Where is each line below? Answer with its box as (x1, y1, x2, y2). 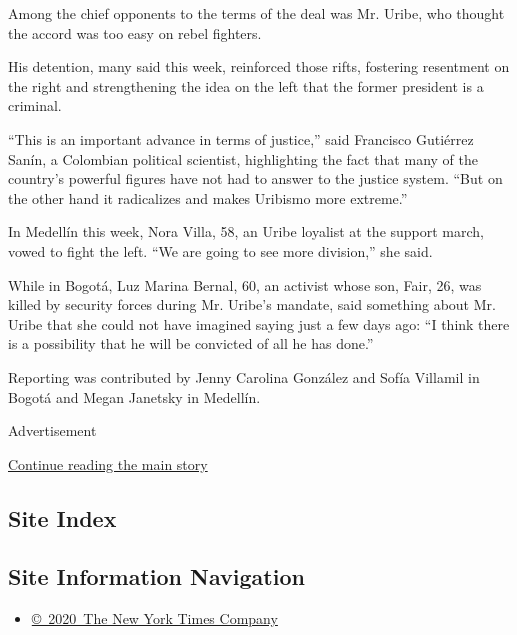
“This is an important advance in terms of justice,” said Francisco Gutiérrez (8, 128, 474, 149)
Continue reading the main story (8, 453, 208, 474)
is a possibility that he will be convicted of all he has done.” (8, 333, 374, 354)
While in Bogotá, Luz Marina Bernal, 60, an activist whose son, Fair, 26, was (8, 274, 482, 295)
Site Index (8, 502, 117, 533)
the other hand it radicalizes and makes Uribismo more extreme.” (8, 187, 408, 208)
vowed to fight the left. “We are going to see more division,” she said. (8, 240, 433, 261)
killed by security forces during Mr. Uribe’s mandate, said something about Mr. (8, 294, 496, 315)
